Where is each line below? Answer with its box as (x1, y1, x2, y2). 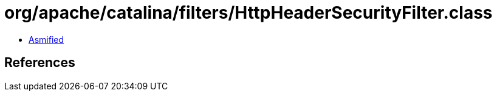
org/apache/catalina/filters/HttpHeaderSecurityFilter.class (4, 2, 493, 23)
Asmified (29, 34, 64, 45)
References (4, 55, 75, 71)
